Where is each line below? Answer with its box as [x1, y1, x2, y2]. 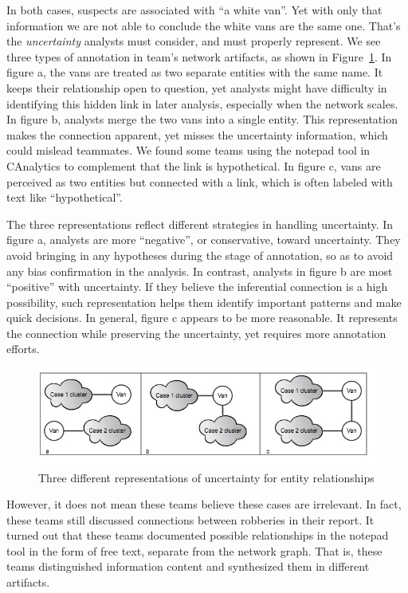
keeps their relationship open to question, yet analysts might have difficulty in [6, 79, 387, 96]
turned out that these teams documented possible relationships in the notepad [6, 527, 389, 544]
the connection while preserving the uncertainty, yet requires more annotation [6, 324, 386, 341]
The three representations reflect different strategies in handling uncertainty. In [6, 215, 394, 232]
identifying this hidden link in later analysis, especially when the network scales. [6, 95, 398, 112]
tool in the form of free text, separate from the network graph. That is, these [6, 542, 382, 559]
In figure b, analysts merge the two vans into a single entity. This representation [6, 111, 398, 128]
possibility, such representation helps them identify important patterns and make [6, 293, 402, 310]
